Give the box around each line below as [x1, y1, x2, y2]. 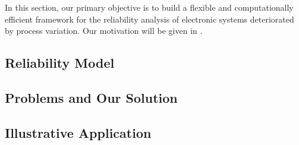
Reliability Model [5, 53, 115, 72]
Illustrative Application [5, 123, 152, 141]
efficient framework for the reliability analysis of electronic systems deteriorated [5, 12, 294, 25]
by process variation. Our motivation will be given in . [5, 24, 203, 37]
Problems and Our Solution [5, 88, 178, 106]
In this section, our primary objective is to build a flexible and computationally [5, 1, 294, 13]
